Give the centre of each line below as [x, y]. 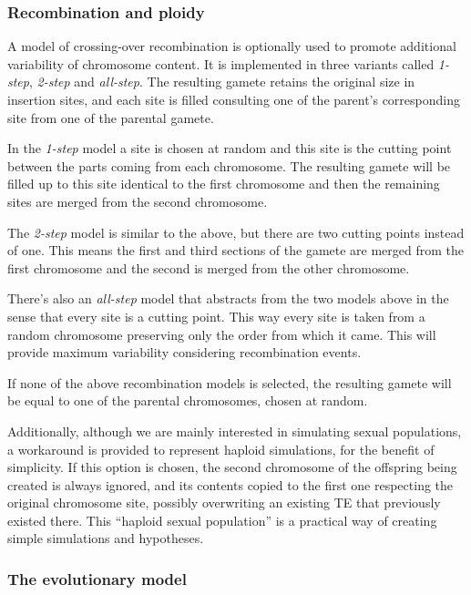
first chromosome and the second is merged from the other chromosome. [209, 267]
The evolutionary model [97, 578]
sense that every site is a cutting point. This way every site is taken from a [216, 316]
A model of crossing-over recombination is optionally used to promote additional [232, 46]
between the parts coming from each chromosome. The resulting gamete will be [229, 165]
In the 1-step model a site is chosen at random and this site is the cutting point [230, 148]
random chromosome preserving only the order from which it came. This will [222, 334]
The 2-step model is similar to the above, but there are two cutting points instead [236, 232]
